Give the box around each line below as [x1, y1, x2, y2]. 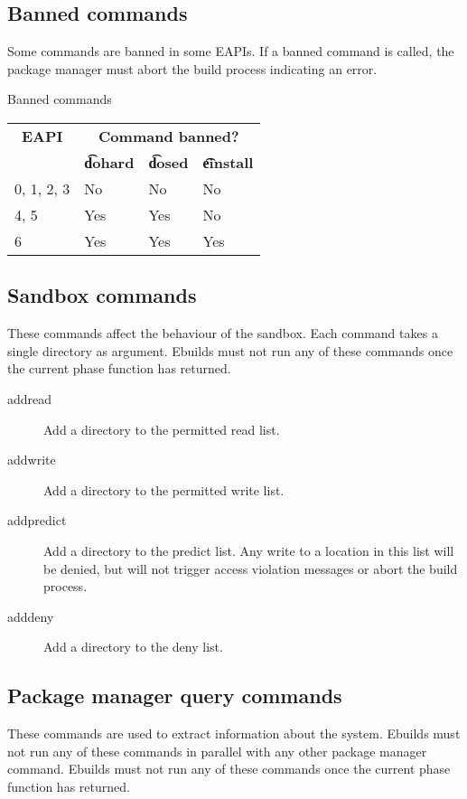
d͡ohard [84, 151, 135, 173]
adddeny [7, 606, 54, 625]
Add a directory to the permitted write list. [43, 480, 285, 499]
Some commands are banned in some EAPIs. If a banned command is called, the [7, 42, 454, 61]
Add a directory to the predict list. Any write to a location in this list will [43, 540, 454, 559]
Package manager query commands [7, 681, 342, 710]
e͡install [202, 151, 254, 173]
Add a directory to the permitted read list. [43, 419, 280, 438]
